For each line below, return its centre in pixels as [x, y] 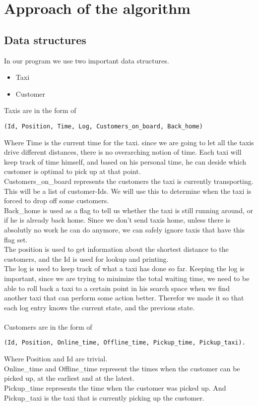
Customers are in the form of [48, 326]
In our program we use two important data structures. [87, 60]
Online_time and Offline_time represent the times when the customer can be [122, 368]
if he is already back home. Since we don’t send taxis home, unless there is [117, 220]
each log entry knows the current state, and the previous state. [99, 307]
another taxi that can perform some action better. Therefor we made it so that [124, 298]
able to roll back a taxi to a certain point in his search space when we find [117, 288]
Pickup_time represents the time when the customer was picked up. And [115, 387]
